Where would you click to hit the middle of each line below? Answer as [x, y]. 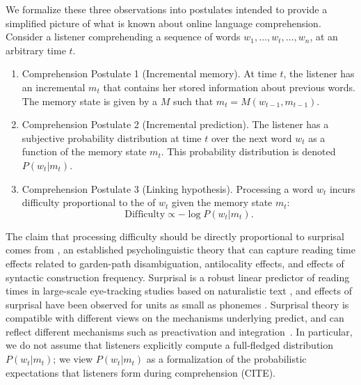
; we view [73, 359]
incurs [342, 188]
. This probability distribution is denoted [248, 151]
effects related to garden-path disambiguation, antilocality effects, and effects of [175, 263]
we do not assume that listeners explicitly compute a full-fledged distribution [170, 345]
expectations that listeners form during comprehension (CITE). [141, 372]
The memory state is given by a [90, 101]
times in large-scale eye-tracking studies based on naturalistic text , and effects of [179, 291]
